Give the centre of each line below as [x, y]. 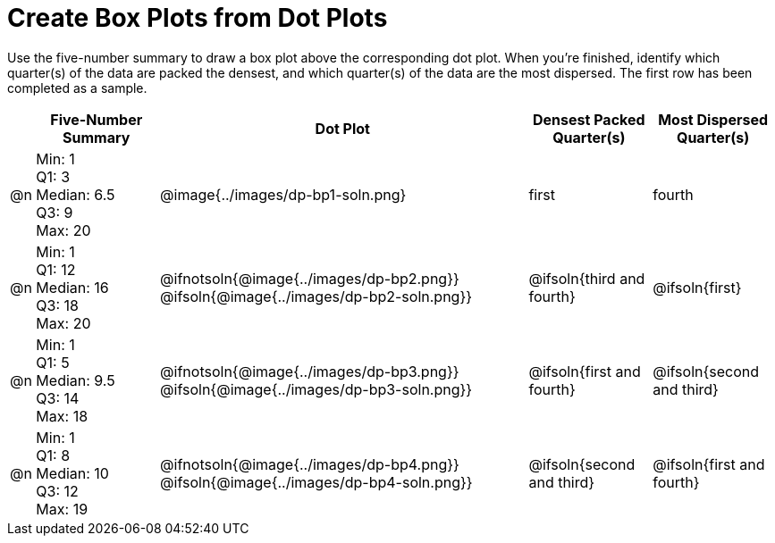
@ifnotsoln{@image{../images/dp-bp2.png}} [310, 278]
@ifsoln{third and [587, 278]
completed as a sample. [77, 88]
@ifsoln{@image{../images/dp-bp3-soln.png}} [316, 389]
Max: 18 [62, 416]
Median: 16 [72, 287]
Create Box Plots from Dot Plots [198, 18]
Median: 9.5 [76, 380]
